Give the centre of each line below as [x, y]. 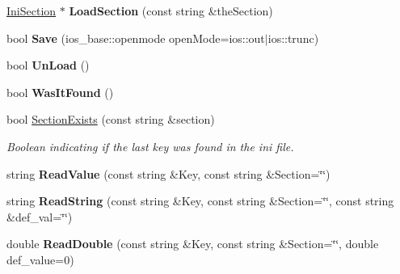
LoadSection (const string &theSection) [171, 11]
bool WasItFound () [60, 92]
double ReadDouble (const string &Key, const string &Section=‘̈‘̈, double [193, 244]
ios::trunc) [293, 38]
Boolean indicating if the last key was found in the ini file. [150, 146]
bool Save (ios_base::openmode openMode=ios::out [136, 38]
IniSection [32, 11]
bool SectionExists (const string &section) [111, 119]
